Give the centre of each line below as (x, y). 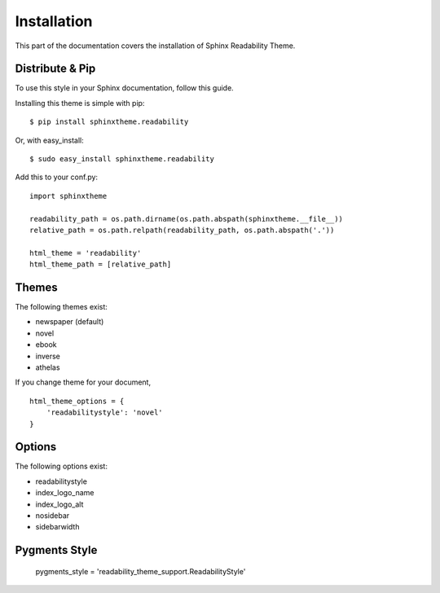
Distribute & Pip (55, 69)
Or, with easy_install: (50, 140)
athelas (48, 367)
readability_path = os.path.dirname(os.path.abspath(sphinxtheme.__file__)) (187, 219)
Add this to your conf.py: (56, 177)
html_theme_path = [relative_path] (101, 264)
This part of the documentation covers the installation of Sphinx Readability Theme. (155, 46)
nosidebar (53, 516)
